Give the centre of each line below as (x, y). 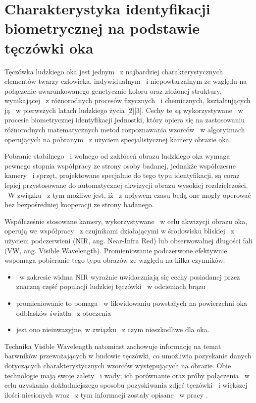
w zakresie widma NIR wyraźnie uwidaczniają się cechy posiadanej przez (130, 276)
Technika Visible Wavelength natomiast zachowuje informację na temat (113, 346)
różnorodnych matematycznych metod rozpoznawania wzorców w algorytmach (125, 130)
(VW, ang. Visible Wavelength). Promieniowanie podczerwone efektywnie (116, 250)
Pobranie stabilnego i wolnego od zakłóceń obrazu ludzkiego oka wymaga (117, 156)
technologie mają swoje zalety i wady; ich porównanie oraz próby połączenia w (127, 375)
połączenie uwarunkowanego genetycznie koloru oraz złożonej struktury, (113, 90)
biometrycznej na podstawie (102, 28)
